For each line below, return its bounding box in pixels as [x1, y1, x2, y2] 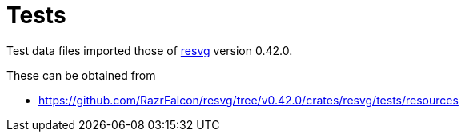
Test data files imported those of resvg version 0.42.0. [6, 43, 293, 57]
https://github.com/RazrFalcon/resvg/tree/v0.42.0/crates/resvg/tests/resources [38, 93, 459, 107]
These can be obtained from [6, 68, 156, 82]
